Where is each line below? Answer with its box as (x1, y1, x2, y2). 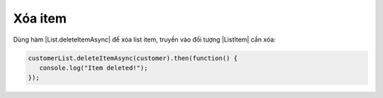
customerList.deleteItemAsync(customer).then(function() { (28, 54, 238, 62)
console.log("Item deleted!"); (39, 63, 148, 72)
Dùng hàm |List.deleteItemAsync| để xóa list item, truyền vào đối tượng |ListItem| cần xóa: (13, 35, 276, 44)
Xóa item (13, 11, 67, 26)
